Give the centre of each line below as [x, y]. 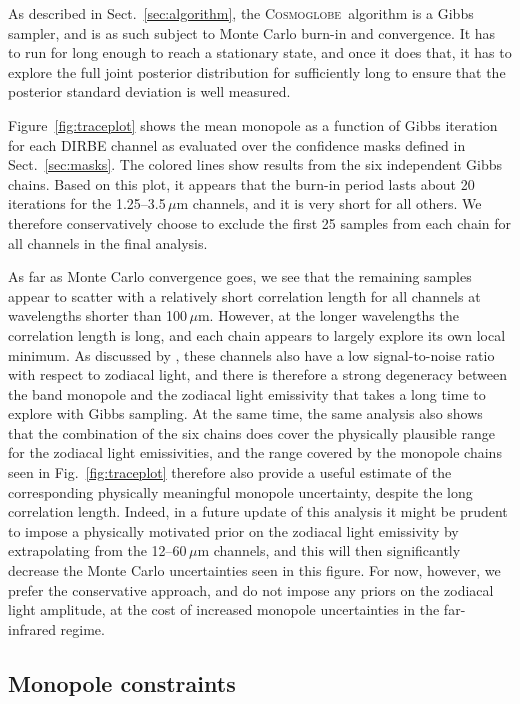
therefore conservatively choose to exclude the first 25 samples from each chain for [260, 222]
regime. [82, 628]
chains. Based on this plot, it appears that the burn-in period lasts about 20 [241, 183]
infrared [32, 628]
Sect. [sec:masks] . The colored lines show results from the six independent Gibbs [255, 164]
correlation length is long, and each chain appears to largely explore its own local [257, 334]
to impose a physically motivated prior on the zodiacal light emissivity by [233, 530]
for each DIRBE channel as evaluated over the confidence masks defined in [237, 144]
